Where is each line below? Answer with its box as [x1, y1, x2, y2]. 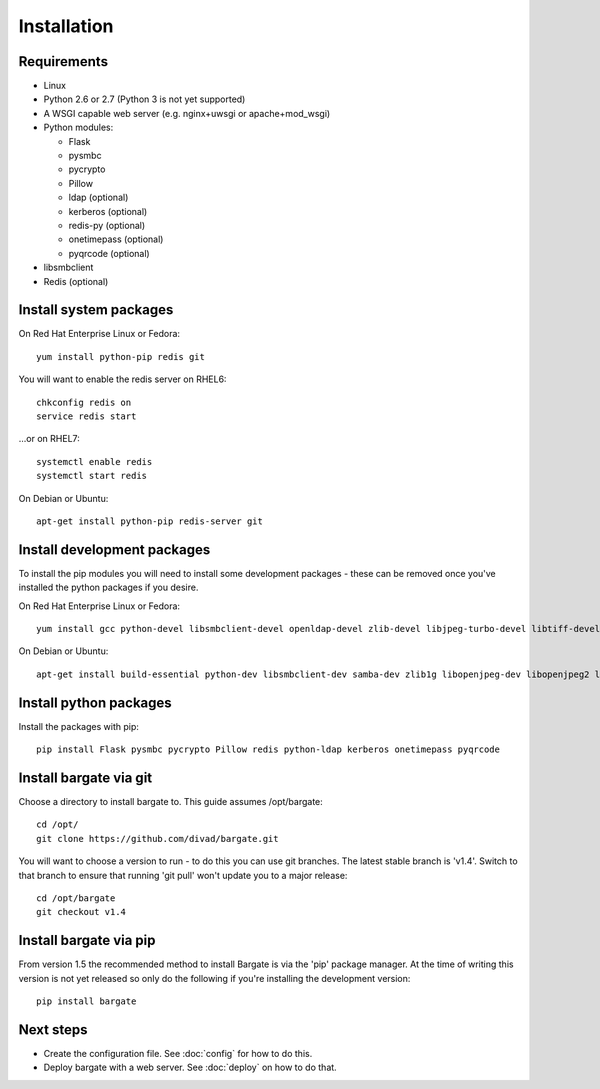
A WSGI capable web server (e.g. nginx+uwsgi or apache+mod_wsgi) [43, 107, 331, 119]
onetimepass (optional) [68, 233, 164, 245]
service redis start [36, 411, 137, 422]
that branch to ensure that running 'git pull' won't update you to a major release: [18, 869, 348, 881]
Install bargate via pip [18, 932, 156, 949]
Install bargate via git [18, 769, 153, 786]
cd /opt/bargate [36, 892, 116, 904]
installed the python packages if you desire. [18, 581, 199, 594]
